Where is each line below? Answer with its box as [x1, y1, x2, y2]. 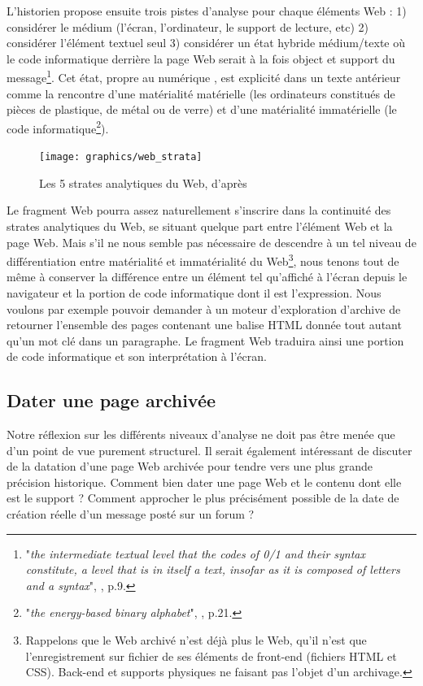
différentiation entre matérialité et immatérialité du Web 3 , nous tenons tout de [7, 250, 399, 269]
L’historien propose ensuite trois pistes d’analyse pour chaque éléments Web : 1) [7, 2, 407, 19]
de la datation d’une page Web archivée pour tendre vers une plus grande [7, 458, 373, 475]
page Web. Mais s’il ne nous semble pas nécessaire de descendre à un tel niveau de [7, 233, 416, 250]
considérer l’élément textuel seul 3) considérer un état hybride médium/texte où [7, 34, 406, 51]
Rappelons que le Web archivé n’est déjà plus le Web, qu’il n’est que [25, 632, 367, 649]
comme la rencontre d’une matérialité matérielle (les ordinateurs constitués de [7, 85, 395, 102]
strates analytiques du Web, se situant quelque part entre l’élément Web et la [7, 217, 393, 234]
